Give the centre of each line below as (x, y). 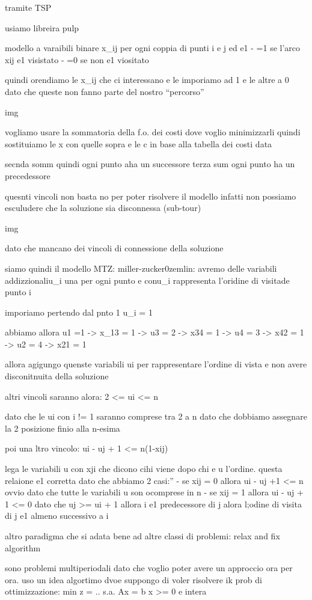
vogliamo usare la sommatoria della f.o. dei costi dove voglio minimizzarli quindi (153, 132)
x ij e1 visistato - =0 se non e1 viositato (77, 59)
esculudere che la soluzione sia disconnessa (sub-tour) (103, 208)
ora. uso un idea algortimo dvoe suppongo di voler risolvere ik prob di (133, 579)
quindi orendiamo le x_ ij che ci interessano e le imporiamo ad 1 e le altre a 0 (147, 80)
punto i (18, 292)
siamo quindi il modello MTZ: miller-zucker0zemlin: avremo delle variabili (141, 268)
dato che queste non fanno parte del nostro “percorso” (105, 91)
